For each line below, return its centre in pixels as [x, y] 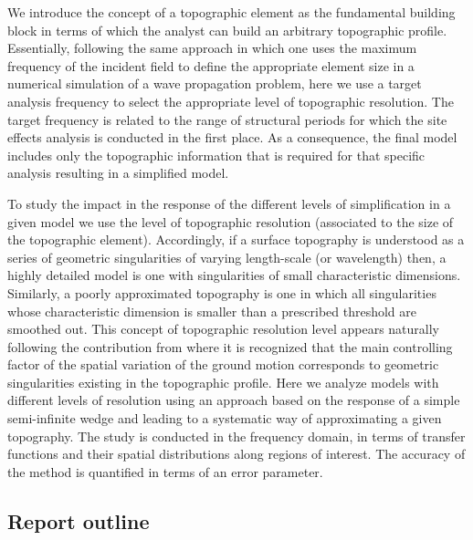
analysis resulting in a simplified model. [118, 173]
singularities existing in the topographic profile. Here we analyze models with [223, 382]
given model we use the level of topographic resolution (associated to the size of [231, 221]
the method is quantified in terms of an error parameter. [165, 471]
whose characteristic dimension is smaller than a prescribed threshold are [212, 311]
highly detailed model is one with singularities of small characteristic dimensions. [234, 275]
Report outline [79, 520]
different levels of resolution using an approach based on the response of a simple [234, 400]
